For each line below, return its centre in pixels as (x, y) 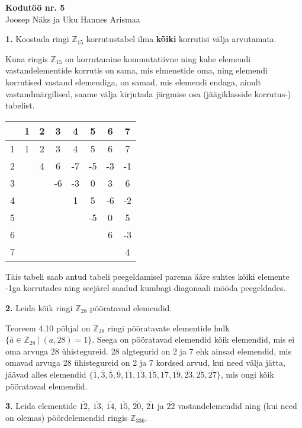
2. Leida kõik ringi (39, 307)
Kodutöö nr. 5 (35, 7)
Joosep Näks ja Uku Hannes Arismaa (73, 19)
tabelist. (20, 105)
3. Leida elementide (41, 406)
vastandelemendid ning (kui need (237, 406)
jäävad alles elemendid (46, 374)
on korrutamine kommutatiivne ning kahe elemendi (158, 58)
